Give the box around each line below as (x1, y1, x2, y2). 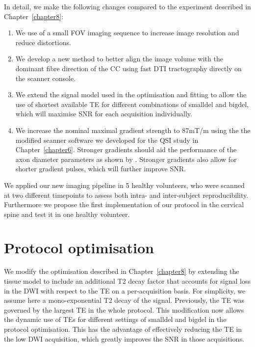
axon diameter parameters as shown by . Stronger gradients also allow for (15, 154, 237, 164)
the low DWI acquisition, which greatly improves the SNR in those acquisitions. (4, 333, 244, 344)
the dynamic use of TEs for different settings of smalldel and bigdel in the (4, 314, 227, 324)
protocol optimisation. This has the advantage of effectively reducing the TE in (4, 323, 242, 334)
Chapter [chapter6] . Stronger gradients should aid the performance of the (15, 144, 237, 155)
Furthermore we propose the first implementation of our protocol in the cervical (4, 199, 244, 210)
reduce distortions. (15, 37, 71, 47)
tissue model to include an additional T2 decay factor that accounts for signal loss (4, 276, 251, 286)
